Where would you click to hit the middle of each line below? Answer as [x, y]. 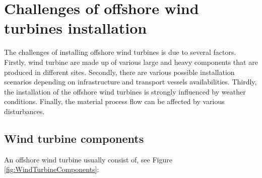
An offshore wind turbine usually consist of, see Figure [88, 159]
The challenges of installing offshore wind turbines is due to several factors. [120, 52]
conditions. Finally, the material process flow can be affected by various [114, 101]
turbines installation [76, 28]
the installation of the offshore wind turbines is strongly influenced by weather [125, 91]
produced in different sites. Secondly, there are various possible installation [119, 72]
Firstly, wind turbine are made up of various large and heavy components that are [131, 62]
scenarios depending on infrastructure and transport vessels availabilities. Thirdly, [130, 82]
